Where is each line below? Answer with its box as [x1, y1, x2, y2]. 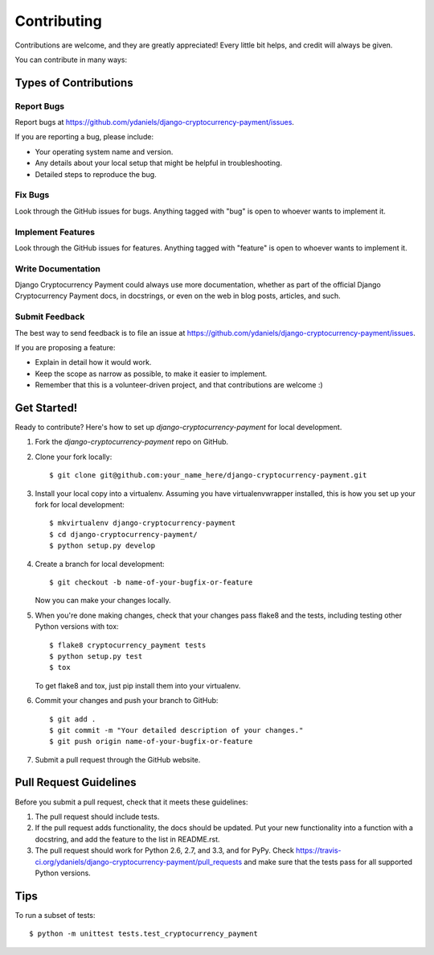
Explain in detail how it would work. [35, 358, 152, 367]
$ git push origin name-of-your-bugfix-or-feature [49, 737, 253, 746]
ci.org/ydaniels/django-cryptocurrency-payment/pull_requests [35, 857, 243, 866]
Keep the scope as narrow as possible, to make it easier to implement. [35, 369, 268, 378]
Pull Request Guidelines [14, 775, 137, 789]
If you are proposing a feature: [14, 343, 116, 352]
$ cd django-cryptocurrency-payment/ [49, 530, 199, 539]
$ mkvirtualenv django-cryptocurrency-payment [49, 519, 236, 527]
